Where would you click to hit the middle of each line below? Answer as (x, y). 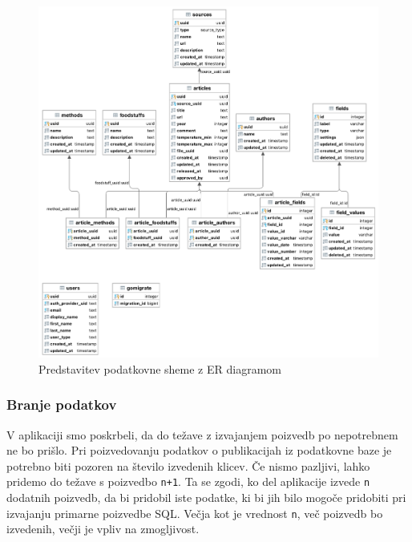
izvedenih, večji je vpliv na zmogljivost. (103, 529)
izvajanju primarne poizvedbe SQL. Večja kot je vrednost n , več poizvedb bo (195, 513)
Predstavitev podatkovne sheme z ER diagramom (160, 368)
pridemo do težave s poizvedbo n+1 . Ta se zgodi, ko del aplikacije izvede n (188, 481)
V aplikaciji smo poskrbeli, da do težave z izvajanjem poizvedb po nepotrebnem (202, 434)
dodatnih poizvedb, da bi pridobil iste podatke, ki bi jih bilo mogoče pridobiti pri (206, 497)
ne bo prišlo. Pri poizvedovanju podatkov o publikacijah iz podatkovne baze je (199, 450)
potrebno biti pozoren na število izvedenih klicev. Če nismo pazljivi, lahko (188, 465)
